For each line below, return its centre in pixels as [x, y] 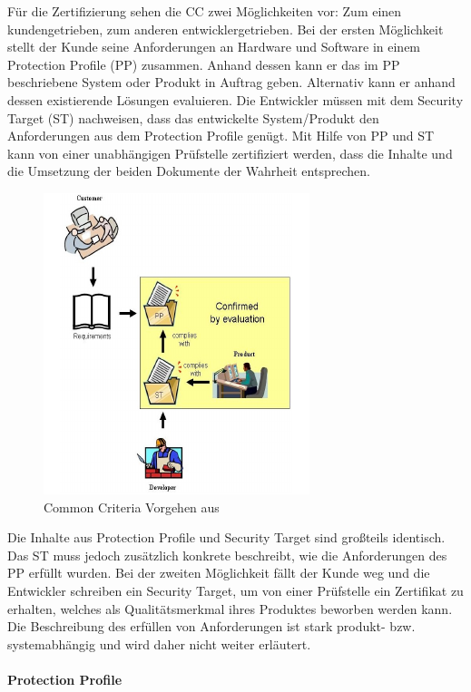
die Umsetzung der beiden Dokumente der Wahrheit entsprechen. [189, 171]
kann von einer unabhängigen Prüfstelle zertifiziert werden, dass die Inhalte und [230, 153]
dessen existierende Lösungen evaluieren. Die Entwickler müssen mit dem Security [235, 99]
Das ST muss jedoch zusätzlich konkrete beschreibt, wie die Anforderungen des [227, 555]
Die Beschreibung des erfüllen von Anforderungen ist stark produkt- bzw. [211, 626]
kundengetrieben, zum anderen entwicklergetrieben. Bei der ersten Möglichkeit [226, 29]
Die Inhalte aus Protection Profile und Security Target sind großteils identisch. [226, 537]
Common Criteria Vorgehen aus [132, 507]
